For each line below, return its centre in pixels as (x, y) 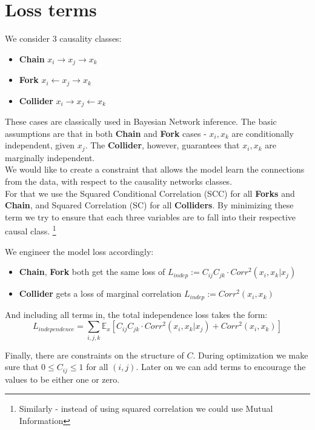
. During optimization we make (250, 355)
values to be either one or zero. (62, 379)
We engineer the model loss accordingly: (79, 251)
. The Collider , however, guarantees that (162, 145)
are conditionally (263, 133)
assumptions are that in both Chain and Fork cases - (106, 133)
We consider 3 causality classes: (63, 38)
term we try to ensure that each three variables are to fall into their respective (150, 217)
